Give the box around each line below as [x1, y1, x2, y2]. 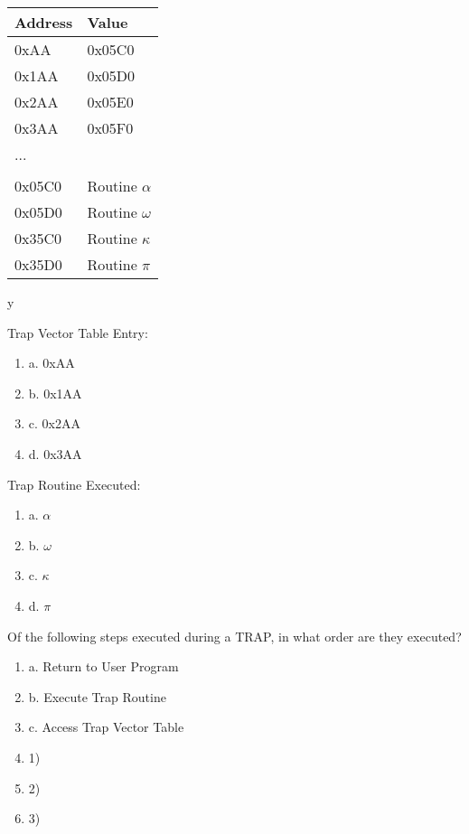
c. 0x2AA [28, 414, 80, 433]
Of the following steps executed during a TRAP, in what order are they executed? [7, 626, 462, 645]
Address [14, 12, 73, 33]
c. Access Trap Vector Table [28, 717, 184, 736]
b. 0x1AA [28, 383, 82, 402]
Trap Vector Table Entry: [7, 323, 148, 342]
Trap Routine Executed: [7, 474, 141, 493]
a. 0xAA [28, 353, 75, 372]
